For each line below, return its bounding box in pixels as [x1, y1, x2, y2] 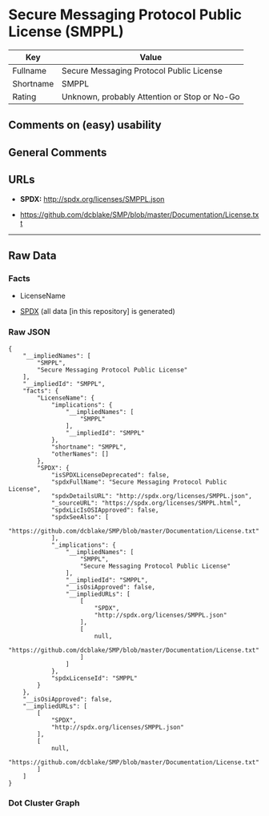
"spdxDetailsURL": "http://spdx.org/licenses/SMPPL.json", [50, 492, 252, 500]
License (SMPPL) [8, 22, 124, 41]
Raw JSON [8, 327, 50, 338]
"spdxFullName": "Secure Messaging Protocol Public [50, 478, 227, 486]
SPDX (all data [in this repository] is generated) [19, 307, 176, 316]
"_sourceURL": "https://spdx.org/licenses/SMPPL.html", [50, 499, 242, 507]
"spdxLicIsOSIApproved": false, [50, 506, 159, 514]
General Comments [8, 146, 107, 159]
